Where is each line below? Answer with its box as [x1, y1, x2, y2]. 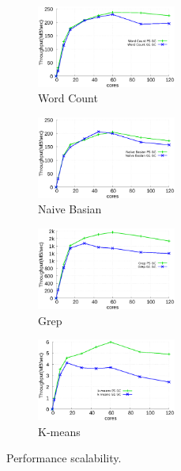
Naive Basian [38, 201, 102, 217]
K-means [38, 423, 81, 439]
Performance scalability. [6, 450, 122, 466]
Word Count [38, 90, 98, 106]
